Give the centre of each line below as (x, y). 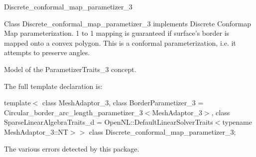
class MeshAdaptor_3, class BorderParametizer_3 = (123, 103)
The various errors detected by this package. (72, 148)
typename (237, 122)
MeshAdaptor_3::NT (36, 131)
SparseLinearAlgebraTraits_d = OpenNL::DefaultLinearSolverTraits (109, 122)
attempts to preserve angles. (47, 52)
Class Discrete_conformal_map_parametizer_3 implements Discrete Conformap (128, 23)
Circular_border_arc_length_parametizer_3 (73, 112)
